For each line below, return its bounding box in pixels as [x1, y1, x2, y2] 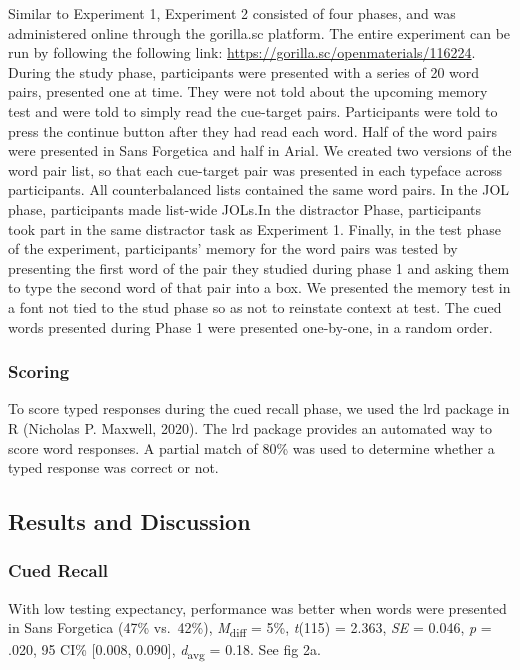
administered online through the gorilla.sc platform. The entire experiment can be [8, 22, 511, 43]
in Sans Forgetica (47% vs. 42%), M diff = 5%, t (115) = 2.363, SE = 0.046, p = [8, 617, 492, 641]
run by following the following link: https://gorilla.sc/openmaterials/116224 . [8, 42, 476, 63]
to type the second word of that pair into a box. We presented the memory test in [8, 277, 511, 298]
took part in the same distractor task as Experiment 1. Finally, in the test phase [8, 218, 501, 239]
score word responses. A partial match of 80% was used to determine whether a [8, 437, 495, 458]
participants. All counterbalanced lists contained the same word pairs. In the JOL [8, 179, 510, 200]
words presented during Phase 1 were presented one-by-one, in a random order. [8, 316, 493, 337]
